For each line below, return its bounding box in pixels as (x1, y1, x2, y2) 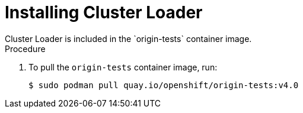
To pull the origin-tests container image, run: (28, 62, 218, 72)
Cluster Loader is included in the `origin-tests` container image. (5, 33, 252, 44)
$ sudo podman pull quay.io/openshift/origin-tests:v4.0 (28, 80, 299, 90)
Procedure (5, 43, 46, 54)
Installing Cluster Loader (5, 2, 203, 22)
